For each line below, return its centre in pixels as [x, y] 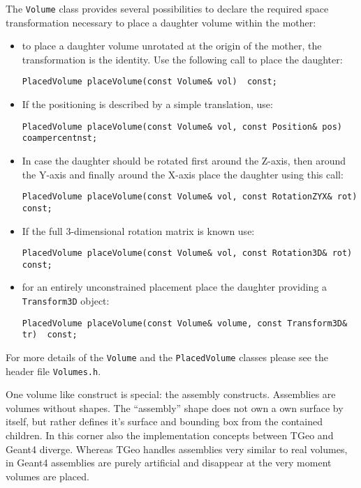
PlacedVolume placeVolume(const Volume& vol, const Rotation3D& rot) [187, 253]
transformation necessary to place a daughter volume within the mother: [161, 22]
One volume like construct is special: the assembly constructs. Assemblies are [171, 394]
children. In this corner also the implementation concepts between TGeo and [170, 435]
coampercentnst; [60, 138]
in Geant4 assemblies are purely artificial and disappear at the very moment [169, 463]
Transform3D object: [66, 300]
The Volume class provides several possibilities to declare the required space [167, 8]
